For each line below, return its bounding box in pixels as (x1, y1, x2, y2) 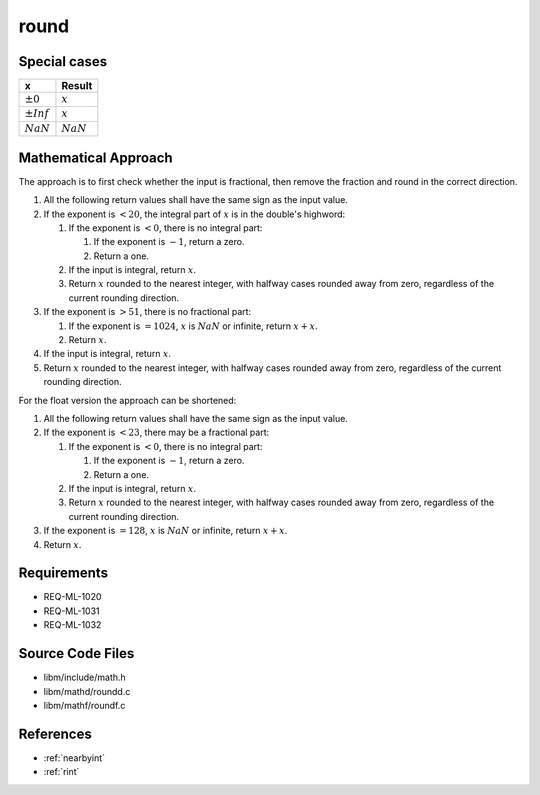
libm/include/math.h (43, 671, 127, 684)
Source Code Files (18, 645, 135, 662)
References (18, 725, 92, 742)
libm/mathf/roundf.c (43, 699, 126, 711)
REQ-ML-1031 (43, 605, 100, 617)
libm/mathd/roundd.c (43, 685, 131, 697)
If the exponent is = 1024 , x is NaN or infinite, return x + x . (68, 320, 319, 332)
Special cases (18, 53, 108, 70)
